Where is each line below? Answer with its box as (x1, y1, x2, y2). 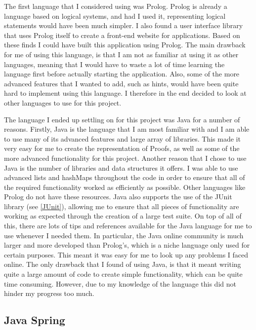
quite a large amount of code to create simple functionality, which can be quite (4, 269, 243, 279)
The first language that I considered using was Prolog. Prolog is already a (4, 1, 227, 11)
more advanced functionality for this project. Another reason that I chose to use (4, 152, 247, 163)
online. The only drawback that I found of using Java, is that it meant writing (4, 259, 241, 269)
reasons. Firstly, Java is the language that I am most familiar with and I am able (4, 124, 250, 134)
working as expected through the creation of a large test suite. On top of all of (4, 211, 242, 221)
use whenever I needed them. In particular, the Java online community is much (4, 230, 244, 240)
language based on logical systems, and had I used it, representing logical (4, 10, 226, 21)
